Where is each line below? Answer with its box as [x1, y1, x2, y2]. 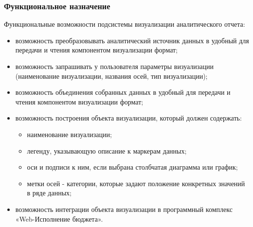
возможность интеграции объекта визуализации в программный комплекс [15, 204, 233, 214]
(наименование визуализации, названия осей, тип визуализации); [15, 70, 208, 81]
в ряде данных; [27, 188, 72, 198]
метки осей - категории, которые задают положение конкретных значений [27, 178, 245, 188]
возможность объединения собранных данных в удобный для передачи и [15, 87, 231, 97]
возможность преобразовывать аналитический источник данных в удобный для [15, 35, 249, 45]
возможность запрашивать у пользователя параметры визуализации [15, 61, 214, 71]
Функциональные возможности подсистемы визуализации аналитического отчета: [4, 19, 245, 29]
